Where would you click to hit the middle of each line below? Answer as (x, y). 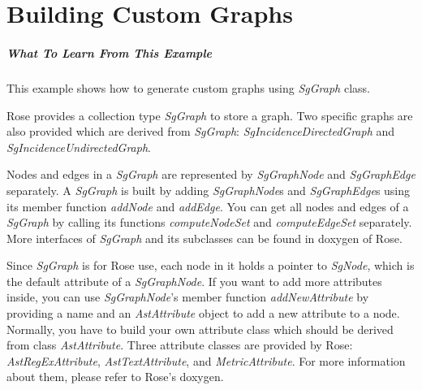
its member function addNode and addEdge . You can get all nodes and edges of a (208, 206)
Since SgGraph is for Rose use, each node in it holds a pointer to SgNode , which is (211, 265)
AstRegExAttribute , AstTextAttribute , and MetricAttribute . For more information (206, 360)
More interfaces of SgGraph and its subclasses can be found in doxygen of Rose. (205, 238)
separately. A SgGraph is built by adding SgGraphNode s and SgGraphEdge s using (209, 190)
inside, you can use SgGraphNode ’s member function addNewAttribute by (188, 297)
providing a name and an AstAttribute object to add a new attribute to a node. (203, 313)
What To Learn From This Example (109, 52)
